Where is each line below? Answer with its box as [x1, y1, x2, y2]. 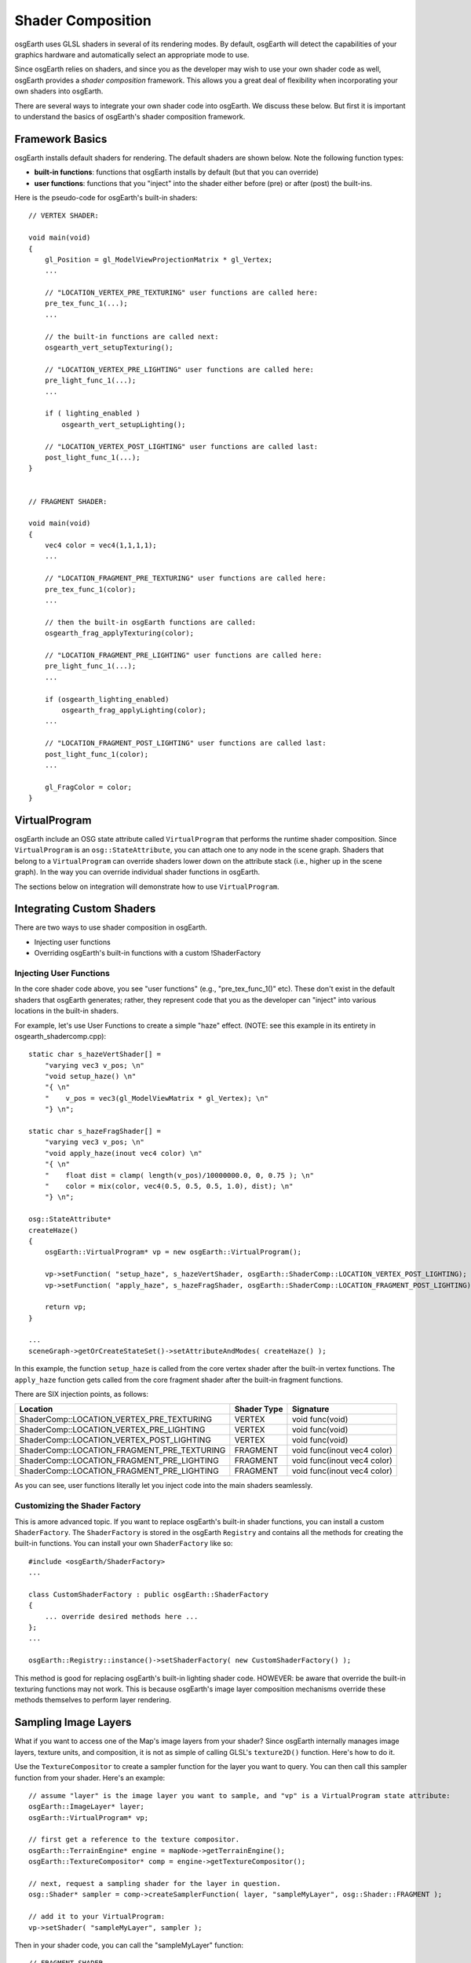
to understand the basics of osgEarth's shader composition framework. [14, 111, 246, 121]
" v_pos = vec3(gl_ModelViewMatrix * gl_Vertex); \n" [44, 1094, 268, 1102]
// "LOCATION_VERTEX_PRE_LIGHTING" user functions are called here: [44, 365, 314, 374]
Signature [291, 1404, 330, 1415]
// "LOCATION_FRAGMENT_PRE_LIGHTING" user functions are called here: [44, 650, 323, 660]
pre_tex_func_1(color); [44, 585, 137, 594]
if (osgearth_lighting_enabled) [44, 695, 170, 704]
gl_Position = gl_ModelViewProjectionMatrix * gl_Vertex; [44, 255, 273, 264]
